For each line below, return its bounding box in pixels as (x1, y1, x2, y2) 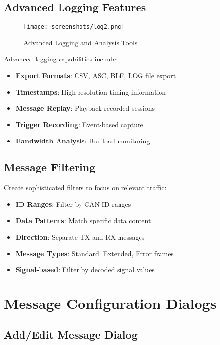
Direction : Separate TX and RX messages (15, 232, 145, 242)
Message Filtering (4, 160, 96, 175)
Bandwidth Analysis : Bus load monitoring (15, 136, 150, 146)
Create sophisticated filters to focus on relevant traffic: (4, 183, 167, 193)
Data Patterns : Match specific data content (15, 215, 151, 225)
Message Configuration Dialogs (4, 293, 217, 313)
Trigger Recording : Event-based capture (15, 119, 143, 129)
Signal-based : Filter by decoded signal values (15, 264, 155, 275)
